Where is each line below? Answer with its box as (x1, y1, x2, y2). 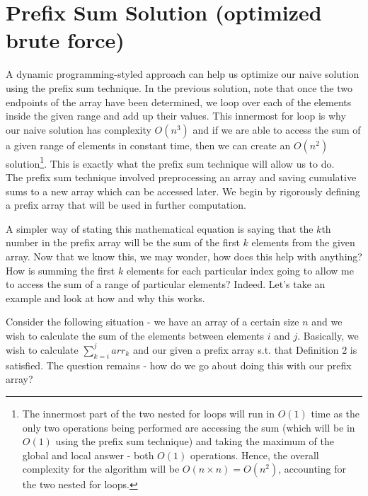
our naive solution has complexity (6, 122, 151, 137)
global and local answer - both (22, 447, 154, 462)
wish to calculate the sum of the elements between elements (6, 328, 264, 342)
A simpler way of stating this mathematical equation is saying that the (6, 221, 314, 236)
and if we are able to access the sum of (192, 122, 361, 137)
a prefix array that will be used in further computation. (6, 197, 246, 212)
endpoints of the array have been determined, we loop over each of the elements (6, 94, 352, 109)
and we (311, 314, 343, 329)
